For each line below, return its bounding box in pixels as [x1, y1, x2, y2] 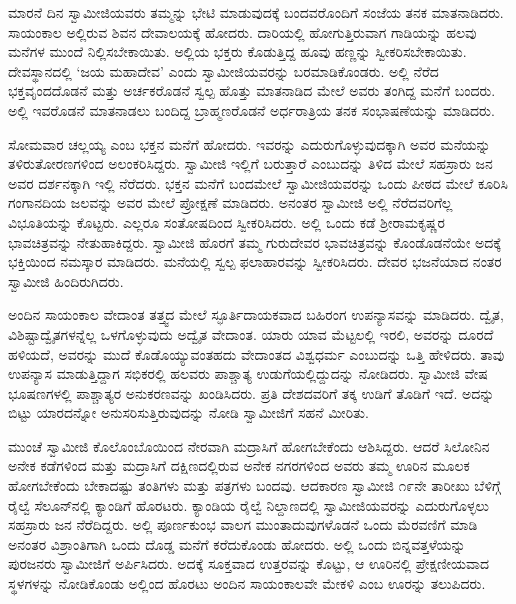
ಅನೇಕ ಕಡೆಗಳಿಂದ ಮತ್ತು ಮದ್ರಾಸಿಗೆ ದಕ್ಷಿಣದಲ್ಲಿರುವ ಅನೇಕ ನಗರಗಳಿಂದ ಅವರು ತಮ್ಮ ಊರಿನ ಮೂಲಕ [8, 455, 470, 476]
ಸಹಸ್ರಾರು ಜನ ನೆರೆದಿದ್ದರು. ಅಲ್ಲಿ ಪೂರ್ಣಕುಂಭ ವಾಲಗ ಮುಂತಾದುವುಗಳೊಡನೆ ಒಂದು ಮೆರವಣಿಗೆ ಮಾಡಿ [8, 514, 478, 535]
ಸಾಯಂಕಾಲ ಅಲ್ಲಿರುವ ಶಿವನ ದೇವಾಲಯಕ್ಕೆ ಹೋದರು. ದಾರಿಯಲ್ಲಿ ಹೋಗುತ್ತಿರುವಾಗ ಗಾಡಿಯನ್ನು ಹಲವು [8, 21, 477, 42]
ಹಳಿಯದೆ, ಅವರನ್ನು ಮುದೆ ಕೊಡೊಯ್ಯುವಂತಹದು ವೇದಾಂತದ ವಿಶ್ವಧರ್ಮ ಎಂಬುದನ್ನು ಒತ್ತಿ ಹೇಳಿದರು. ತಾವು [8, 343, 505, 364]
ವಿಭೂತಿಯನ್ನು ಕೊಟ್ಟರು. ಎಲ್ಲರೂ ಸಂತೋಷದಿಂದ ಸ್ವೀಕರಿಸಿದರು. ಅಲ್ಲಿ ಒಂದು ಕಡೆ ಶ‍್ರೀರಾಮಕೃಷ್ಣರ [8, 211, 445, 232]
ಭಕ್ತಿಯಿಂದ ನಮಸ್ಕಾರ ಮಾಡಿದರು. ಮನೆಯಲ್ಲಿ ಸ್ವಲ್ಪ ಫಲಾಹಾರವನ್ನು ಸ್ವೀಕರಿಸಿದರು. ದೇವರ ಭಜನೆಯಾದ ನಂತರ [8, 251, 502, 272]
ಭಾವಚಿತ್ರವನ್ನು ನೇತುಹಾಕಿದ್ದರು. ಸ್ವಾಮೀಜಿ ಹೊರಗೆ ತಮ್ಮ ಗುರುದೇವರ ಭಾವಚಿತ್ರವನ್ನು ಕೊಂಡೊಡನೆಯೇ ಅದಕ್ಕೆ [8, 231, 501, 252]
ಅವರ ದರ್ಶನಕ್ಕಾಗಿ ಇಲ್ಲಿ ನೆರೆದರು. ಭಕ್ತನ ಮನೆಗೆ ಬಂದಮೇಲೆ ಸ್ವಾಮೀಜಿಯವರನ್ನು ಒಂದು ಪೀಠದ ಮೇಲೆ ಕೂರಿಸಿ [8, 172, 508, 193]
